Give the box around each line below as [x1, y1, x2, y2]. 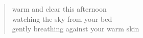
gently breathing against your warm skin [12, 23, 139, 34]
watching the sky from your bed [12, 13, 112, 24]
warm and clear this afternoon [12, 4, 107, 14]
